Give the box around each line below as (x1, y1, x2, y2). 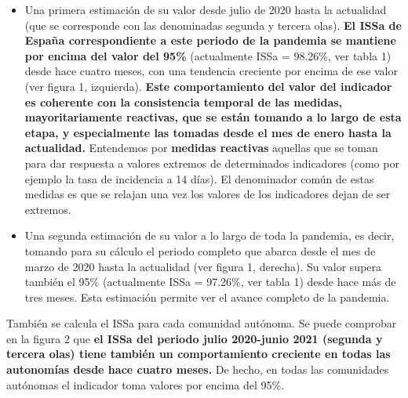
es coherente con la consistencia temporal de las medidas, (24, 93, 343, 110)
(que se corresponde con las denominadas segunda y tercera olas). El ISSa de (24, 16, 402, 33)
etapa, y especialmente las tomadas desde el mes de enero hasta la (24, 124, 392, 140)
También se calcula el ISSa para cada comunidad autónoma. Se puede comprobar (6, 315, 397, 331)
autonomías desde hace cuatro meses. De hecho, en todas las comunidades (6, 361, 389, 378)
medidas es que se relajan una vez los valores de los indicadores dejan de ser (24, 186, 391, 202)
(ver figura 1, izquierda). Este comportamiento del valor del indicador (24, 78, 392, 94)
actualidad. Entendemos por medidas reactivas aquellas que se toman (24, 139, 378, 156)
